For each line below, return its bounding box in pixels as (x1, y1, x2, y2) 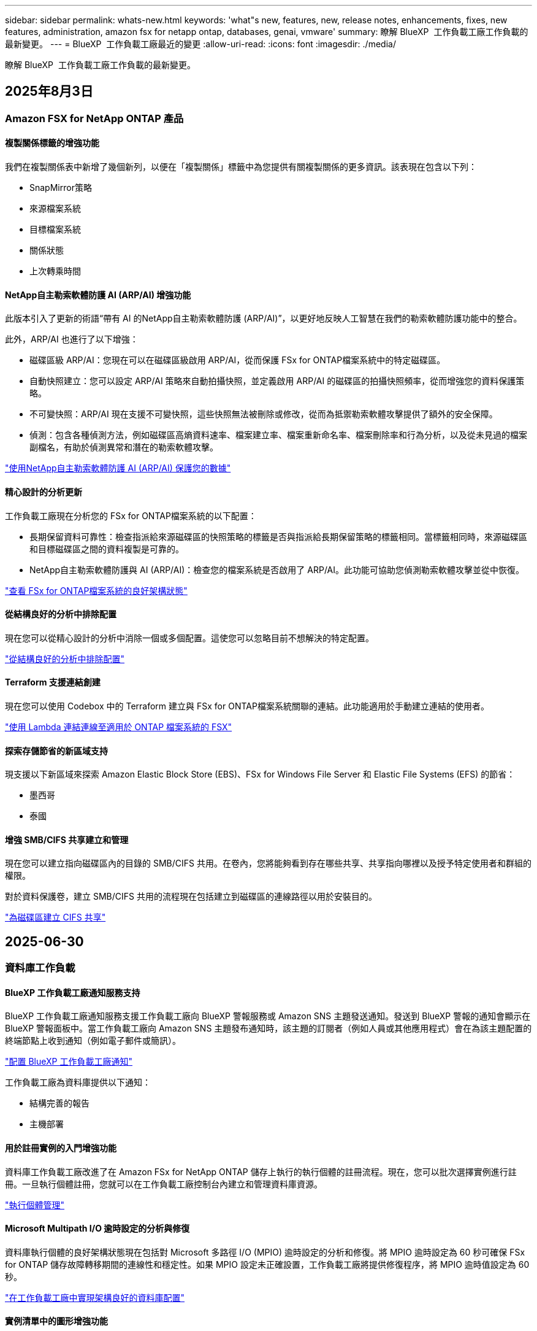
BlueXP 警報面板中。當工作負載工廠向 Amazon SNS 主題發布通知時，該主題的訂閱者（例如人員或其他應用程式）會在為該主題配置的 (5, 1023, 532, 1034)
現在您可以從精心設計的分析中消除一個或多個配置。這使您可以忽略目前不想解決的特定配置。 (5, 632, 374, 643)
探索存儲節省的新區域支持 (5, 745, 108, 756)
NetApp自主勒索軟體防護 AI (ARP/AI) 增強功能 (5, 289, 191, 300)
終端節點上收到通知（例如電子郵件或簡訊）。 (5, 1035, 181, 1046)
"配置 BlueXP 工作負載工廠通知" (5, 1056, 133, 1067)
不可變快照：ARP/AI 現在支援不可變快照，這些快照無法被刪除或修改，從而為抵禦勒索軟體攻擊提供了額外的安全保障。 (29, 409, 498, 420)
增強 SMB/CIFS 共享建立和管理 (5, 834, 129, 845)
